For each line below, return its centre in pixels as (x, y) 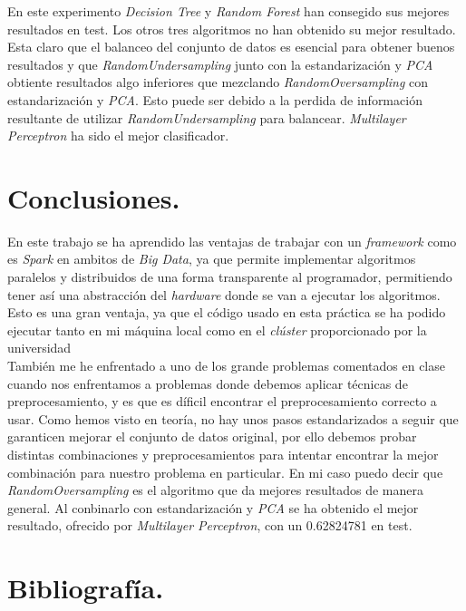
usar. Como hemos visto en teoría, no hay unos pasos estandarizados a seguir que (233, 418)
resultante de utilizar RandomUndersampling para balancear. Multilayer (207, 117)
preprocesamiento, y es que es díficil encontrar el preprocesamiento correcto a (222, 401)
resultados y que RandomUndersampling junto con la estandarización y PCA (220, 64)
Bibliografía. (86, 588)
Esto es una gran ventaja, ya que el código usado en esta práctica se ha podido (227, 312)
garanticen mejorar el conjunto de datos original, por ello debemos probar (212, 436)
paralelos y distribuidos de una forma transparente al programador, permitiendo (230, 277)
